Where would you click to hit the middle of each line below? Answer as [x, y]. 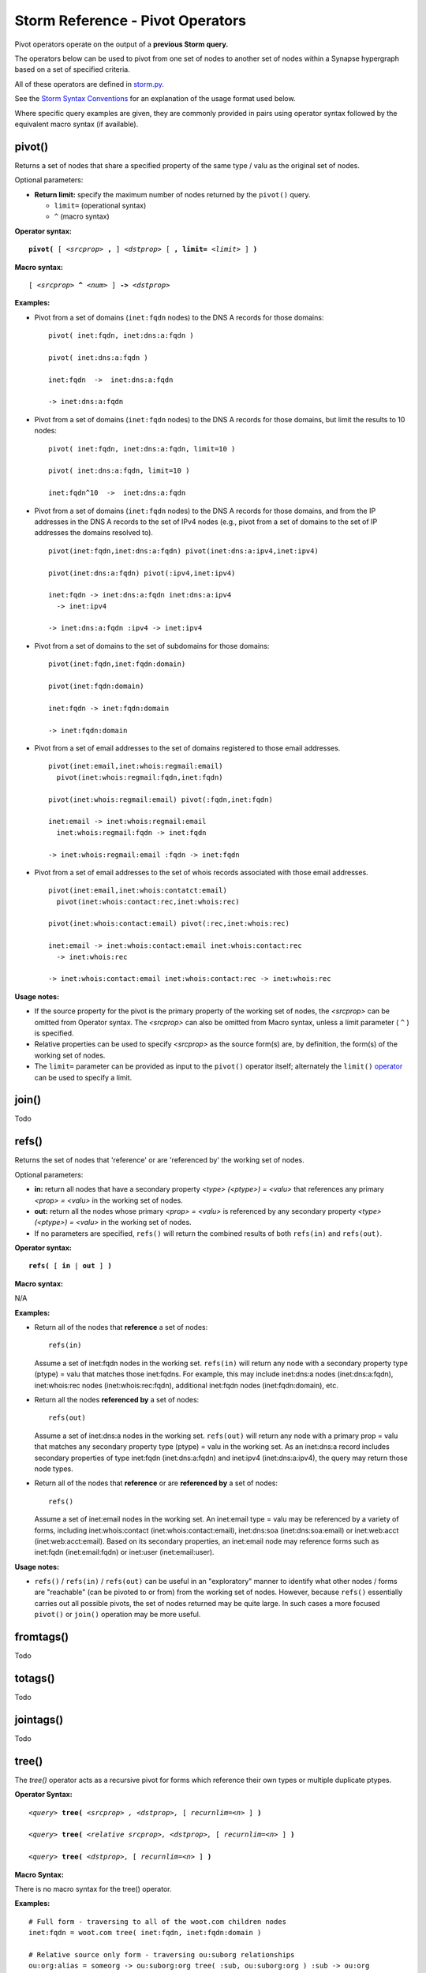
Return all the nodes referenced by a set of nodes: [117, 1399]
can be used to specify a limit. [83, 1077]
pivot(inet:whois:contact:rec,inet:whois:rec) [148, 901]
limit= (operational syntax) [100, 205]
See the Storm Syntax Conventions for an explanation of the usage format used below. [155, 99]
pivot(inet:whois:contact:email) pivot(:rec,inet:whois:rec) [169, 924]
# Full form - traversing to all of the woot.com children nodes [158, 1921]
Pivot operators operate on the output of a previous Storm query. [121, 44]
